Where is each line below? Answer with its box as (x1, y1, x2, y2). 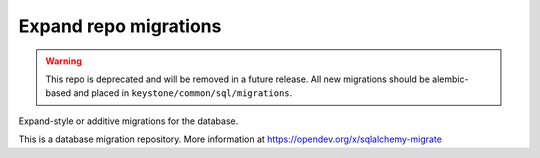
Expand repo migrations (18, 15, 222, 37)
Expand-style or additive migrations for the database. (18, 115, 239, 127)
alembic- (431, 73, 469, 85)
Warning (45, 55, 82, 67)
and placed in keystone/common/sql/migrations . (73, 87, 293, 99)
